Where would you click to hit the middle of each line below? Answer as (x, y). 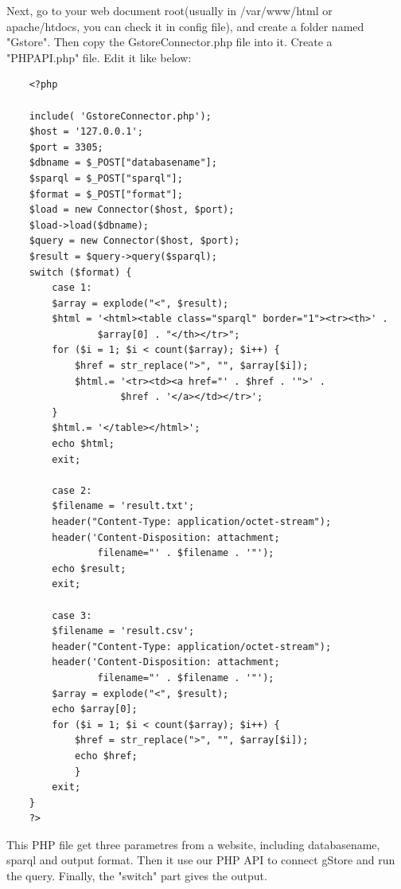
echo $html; (84, 444)
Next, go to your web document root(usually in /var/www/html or (169, 10)
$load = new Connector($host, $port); (132, 210)
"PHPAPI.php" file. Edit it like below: (99, 57)
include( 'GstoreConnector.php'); (120, 116)
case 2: (72, 490)
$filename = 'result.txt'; (123, 506)
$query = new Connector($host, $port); (134, 241)
